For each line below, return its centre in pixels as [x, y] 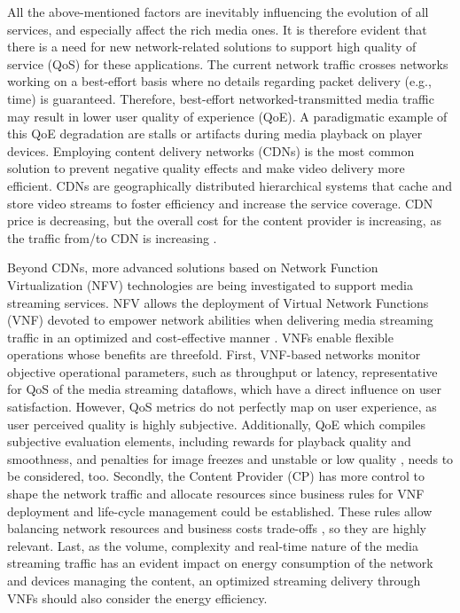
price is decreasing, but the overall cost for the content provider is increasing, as [224, 220]
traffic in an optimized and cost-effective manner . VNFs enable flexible [200, 337]
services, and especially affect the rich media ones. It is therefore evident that [217, 29]
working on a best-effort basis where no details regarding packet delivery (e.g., [219, 81]
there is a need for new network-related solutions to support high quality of [212, 47]
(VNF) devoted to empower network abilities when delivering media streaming [220, 320]
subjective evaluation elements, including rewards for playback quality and [209, 441]
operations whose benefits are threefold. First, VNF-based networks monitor [214, 354]
